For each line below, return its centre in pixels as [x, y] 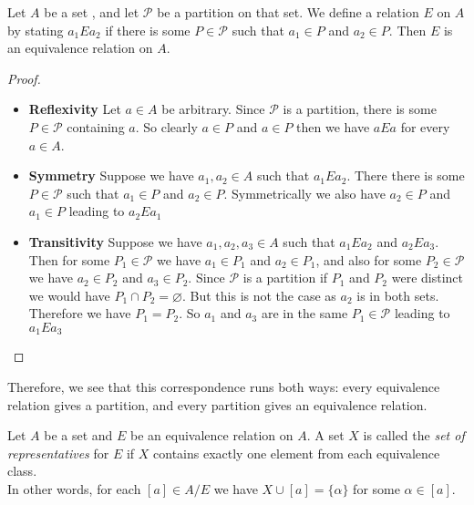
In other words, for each [74, 488]
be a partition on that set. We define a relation [288, 12]
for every [425, 126]
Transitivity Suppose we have [115, 241]
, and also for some [369, 259]
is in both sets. [398, 295]
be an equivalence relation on [212, 435]
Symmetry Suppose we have [111, 175]
